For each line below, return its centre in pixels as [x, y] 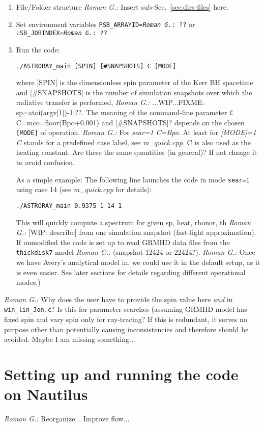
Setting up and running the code [121, 374]
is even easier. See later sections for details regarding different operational [131, 272]
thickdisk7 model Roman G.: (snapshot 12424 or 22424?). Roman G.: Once [136, 252]
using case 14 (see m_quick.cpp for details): [84, 189]
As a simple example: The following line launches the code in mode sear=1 [133, 179]
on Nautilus [46, 394]
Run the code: [38, 49]
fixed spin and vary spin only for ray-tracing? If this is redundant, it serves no [126, 319]
